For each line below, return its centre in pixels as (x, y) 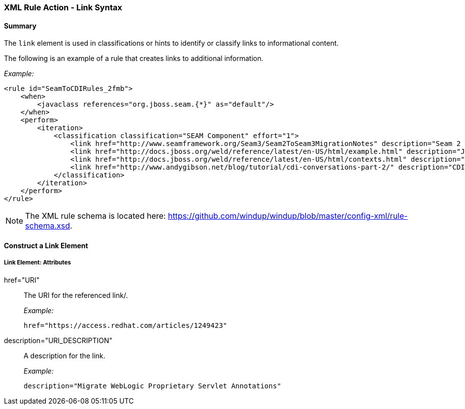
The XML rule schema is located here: (96, 216)
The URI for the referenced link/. (76, 295)
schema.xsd (48, 226)
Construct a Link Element (46, 245)
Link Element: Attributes (37, 263)
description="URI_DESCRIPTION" (58, 340)
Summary (20, 26)
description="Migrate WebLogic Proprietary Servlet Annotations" (152, 386)
